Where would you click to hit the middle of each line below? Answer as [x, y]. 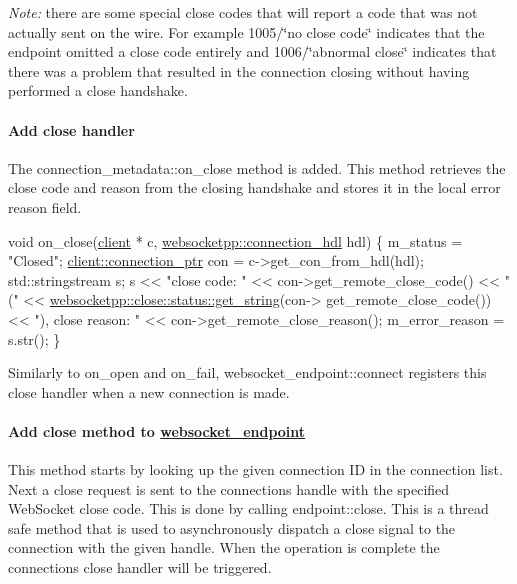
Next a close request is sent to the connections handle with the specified [229, 488]
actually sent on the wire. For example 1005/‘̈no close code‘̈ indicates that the [246, 31]
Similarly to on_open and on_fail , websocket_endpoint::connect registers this [247, 372]
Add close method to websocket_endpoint [157, 430]
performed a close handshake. [98, 90]
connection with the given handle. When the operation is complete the [224, 547]
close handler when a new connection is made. [149, 391]
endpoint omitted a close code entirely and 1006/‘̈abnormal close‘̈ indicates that [252, 51]
